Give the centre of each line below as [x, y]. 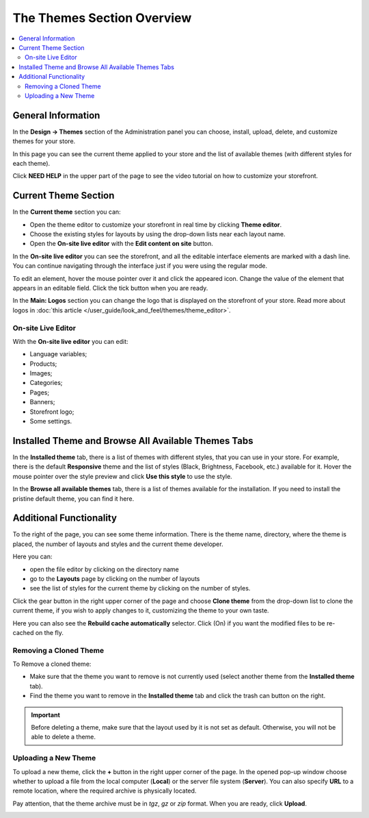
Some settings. [51, 421]
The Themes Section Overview [102, 18]
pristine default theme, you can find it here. [73, 498]
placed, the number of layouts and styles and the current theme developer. [118, 544]
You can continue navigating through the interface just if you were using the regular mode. [140, 266]
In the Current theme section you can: [67, 212]
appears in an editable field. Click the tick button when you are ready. [110, 288]
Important [46, 715]
